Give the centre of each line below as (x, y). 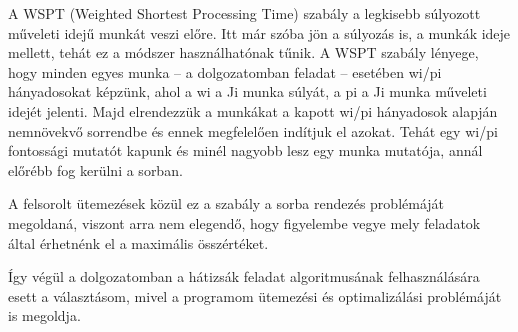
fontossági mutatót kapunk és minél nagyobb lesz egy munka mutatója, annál (245, 150)
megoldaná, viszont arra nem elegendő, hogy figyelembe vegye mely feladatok (244, 222)
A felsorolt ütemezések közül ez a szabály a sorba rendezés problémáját (226, 203)
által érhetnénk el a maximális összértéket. (138, 242)
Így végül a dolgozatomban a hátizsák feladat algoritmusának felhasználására (244, 276)
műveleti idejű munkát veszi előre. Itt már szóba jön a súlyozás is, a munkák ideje (259, 32)
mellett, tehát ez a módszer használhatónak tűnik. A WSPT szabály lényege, (243, 52)
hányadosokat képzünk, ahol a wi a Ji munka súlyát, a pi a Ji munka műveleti (247, 91)
